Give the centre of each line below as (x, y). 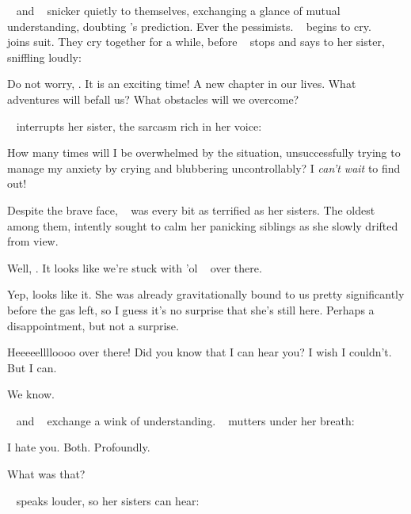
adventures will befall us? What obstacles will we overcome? (153, 99)
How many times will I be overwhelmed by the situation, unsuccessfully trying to (204, 152)
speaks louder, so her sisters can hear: (108, 500)
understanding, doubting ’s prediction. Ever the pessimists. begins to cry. (189, 26)
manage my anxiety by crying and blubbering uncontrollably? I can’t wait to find (204, 168)
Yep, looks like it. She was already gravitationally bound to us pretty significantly (206, 294)
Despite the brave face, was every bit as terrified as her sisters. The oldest (191, 209)
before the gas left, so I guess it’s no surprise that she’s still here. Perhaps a (191, 309)
